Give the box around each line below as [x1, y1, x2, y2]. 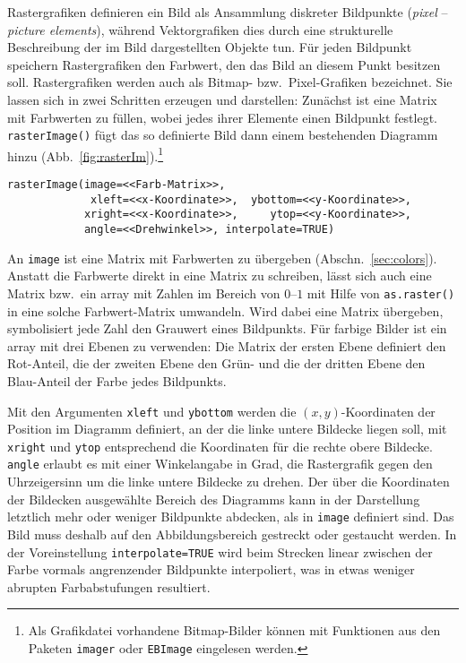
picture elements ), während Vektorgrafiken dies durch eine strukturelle [7, 20, 393, 39]
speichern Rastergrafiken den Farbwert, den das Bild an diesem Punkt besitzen [7, 55, 441, 73]
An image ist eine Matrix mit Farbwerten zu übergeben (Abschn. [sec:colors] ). [7, 248, 437, 267]
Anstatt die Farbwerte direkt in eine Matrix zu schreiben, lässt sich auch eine [7, 266, 432, 285]
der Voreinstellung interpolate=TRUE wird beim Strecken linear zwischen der [7, 542, 433, 561]
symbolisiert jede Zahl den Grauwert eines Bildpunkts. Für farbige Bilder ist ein [7, 319, 447, 338]
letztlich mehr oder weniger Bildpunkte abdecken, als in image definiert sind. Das [7, 507, 454, 526]
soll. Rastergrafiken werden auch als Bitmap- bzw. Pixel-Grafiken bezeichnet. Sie [7, 73, 453, 91]
